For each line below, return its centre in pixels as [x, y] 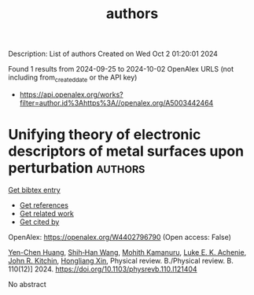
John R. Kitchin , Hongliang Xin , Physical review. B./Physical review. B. [121, 260]
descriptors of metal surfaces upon [126, 151]
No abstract [27, 284]
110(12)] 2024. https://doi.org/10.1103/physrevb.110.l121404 [103, 269]
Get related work [47, 213]
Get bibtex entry [34, 190]
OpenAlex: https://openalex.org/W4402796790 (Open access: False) [120, 237]
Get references [44, 205]
